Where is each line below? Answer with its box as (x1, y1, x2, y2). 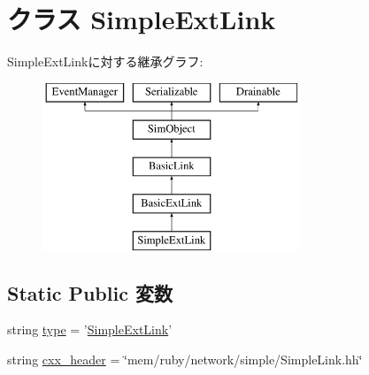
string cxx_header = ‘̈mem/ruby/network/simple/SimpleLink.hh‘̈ (7, 350, 363, 369)
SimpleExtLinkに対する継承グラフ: (7, 52, 204, 71)
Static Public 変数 (7, 279, 173, 306)
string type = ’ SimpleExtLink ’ (7, 320, 173, 339)
